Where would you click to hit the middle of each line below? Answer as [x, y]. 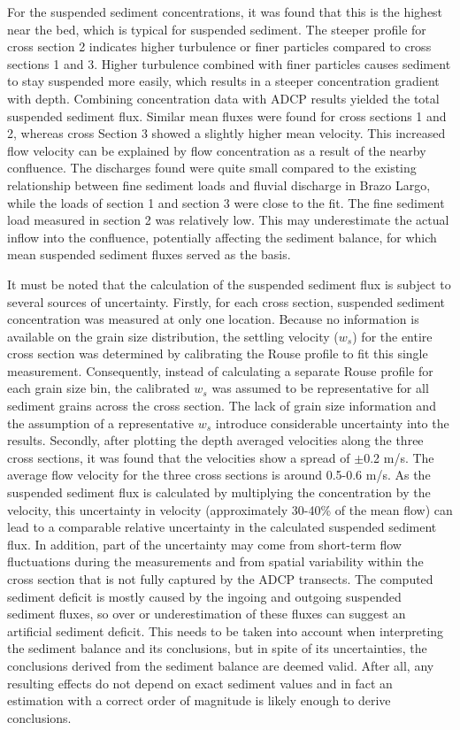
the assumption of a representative [101, 423]
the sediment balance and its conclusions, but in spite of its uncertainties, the [217, 648]
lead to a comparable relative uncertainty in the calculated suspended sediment [222, 527]
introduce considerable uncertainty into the [332, 423]
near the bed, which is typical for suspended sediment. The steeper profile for [217, 29]
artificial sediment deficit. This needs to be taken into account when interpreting [226, 630]
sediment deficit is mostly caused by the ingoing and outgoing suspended [204, 596]
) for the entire [392, 336]
